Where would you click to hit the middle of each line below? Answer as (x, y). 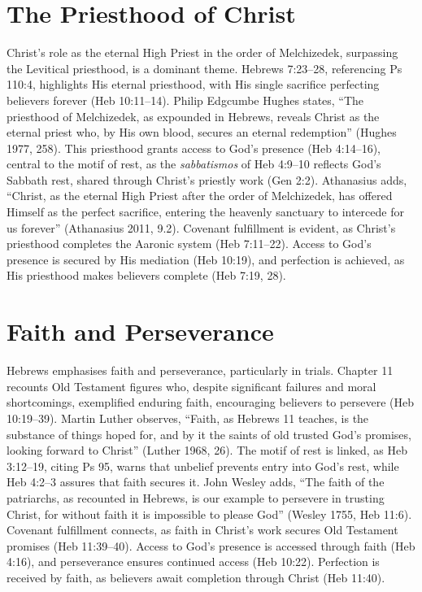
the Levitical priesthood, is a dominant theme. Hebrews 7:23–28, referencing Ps (204, 68)
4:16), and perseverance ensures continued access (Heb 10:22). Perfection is (193, 562)
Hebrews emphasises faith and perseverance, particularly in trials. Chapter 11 (200, 370)
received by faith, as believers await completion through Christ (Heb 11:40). (196, 577)
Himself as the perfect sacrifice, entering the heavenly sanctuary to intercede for (205, 212)
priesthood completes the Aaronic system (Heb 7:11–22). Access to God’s (189, 244)
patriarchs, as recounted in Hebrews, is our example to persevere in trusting (196, 497)
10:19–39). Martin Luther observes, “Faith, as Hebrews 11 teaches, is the (188, 418)
